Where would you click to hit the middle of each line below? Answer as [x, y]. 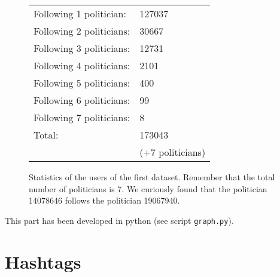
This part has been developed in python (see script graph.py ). [119, 220]
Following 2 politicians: [82, 31]
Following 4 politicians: [82, 65]
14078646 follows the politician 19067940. [104, 200]
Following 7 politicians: [82, 117]
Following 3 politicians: [82, 48]
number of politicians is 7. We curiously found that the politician [148, 188]
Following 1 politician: [80, 13]
